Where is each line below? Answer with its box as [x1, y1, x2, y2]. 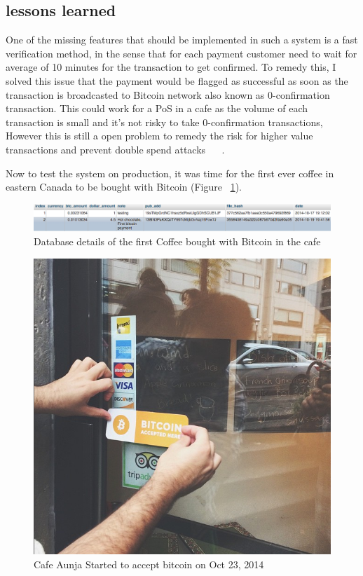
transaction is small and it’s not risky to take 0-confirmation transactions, [6, 114, 323, 129]
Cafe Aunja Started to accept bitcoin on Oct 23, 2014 [34, 556, 264, 571]
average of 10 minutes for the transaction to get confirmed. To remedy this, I [6, 60, 336, 74]
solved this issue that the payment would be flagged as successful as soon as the [6, 73, 348, 88]
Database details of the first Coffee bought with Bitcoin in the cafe [34, 234, 321, 249]
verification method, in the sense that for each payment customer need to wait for [6, 46, 357, 60]
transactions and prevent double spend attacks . [6, 142, 225, 156]
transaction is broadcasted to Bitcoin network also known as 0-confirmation [6, 87, 330, 102]
